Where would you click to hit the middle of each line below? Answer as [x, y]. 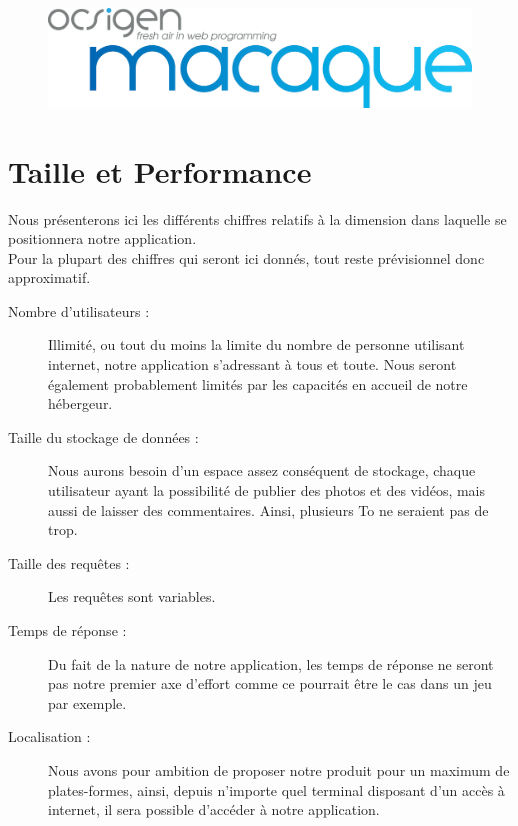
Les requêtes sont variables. [132, 596]
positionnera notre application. [102, 238]
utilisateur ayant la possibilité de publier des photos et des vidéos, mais [267, 490]
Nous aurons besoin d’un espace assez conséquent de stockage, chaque [262, 470]
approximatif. [49, 277]
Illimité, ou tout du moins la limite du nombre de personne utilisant [256, 344]
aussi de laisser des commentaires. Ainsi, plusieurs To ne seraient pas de [268, 509]
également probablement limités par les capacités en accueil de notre [258, 383]
